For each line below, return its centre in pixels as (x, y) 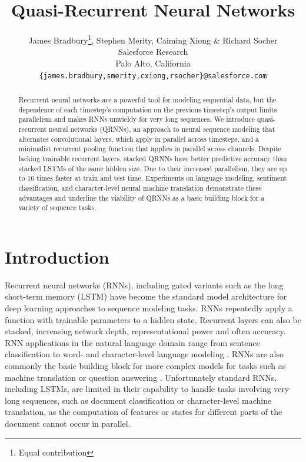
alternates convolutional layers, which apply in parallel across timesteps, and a (139, 139)
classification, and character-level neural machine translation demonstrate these (140, 187)
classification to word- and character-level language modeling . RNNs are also (144, 354)
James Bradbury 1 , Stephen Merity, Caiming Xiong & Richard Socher (153, 39)
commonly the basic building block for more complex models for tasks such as (145, 365)
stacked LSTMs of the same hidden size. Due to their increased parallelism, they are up (153, 168)
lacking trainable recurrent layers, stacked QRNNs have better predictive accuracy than (153, 158)
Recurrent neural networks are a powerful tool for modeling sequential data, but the (147, 100)
